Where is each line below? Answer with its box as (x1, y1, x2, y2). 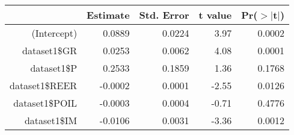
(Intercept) (31, 26, 78, 40)
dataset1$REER (10, 78, 78, 92)
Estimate (87, 8, 130, 22)
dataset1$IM (24, 113, 78, 127)
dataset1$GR (22, 43, 78, 57)
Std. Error (139, 8, 189, 22)
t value (198, 8, 232, 22)
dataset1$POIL (13, 96, 78, 110)
